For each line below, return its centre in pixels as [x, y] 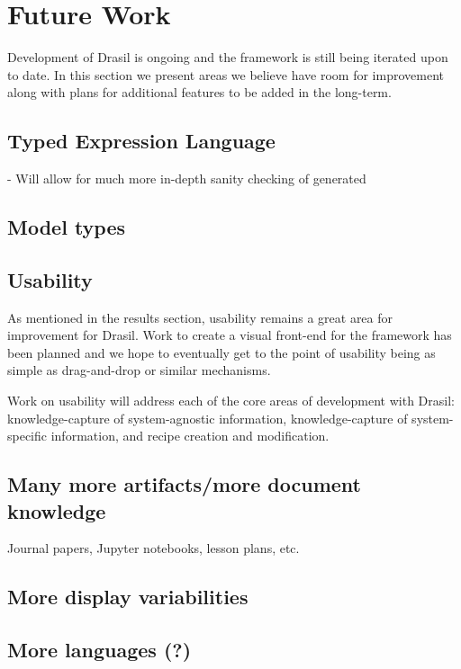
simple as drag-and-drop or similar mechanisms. [139, 370]
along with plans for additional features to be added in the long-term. [199, 92]
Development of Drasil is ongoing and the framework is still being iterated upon [228, 57]
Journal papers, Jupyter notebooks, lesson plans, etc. [154, 548]
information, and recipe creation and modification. [190, 436]
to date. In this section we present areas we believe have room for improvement [226, 74]
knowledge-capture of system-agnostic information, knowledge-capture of [208, 418]
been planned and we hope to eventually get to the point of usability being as [221, 352]
